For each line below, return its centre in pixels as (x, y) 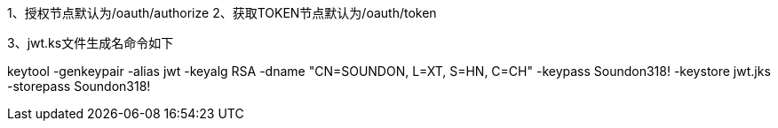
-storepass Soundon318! (79, 86)
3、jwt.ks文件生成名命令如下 (91, 43)
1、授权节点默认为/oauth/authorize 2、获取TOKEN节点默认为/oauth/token (222, 13)
